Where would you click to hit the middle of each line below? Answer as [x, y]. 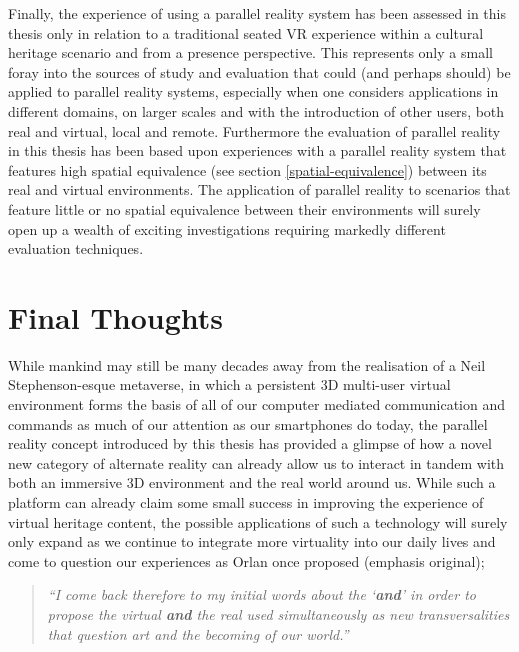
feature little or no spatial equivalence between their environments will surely [244, 208]
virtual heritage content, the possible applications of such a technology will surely [258, 521]
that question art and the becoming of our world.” [198, 633]
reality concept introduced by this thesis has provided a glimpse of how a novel [250, 443]
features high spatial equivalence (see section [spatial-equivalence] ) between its [247, 169]
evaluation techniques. [76, 248]
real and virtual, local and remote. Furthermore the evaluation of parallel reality [254, 130]
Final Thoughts [116, 316]
